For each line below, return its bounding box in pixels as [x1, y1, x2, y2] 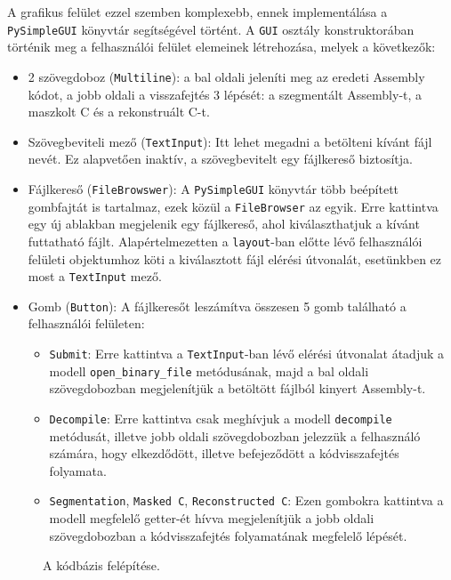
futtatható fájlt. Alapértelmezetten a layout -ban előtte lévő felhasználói [28, 231, 423, 250]
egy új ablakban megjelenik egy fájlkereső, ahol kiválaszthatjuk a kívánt [28, 214, 420, 233]
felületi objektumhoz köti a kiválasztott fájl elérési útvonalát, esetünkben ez [28, 249, 442, 268]
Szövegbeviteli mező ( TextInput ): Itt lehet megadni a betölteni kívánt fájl [28, 132, 432, 150]
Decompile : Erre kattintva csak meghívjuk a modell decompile [49, 408, 392, 427]
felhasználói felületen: [28, 314, 145, 333]
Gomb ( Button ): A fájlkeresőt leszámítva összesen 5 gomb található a [28, 296, 407, 315]
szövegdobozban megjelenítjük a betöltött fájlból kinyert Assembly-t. [49, 379, 426, 398]
